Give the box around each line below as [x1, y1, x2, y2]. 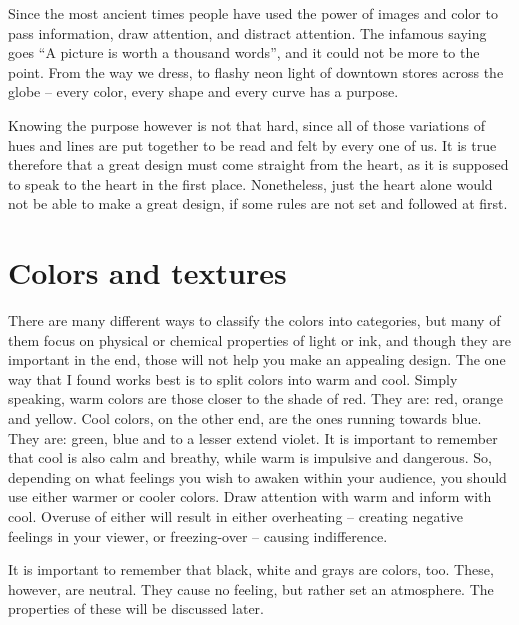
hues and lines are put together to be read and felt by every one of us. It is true [8, 134, 497, 155]
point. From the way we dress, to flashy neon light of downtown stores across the [8, 61, 504, 82]
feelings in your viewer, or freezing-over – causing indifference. [8, 525, 388, 546]
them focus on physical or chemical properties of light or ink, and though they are [8, 329, 511, 350]
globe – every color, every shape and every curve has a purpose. [8, 81, 399, 102]
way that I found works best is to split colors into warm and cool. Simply [8, 368, 458, 389]
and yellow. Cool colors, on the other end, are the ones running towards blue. [8, 408, 482, 429]
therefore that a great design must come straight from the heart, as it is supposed [8, 154, 509, 175]
